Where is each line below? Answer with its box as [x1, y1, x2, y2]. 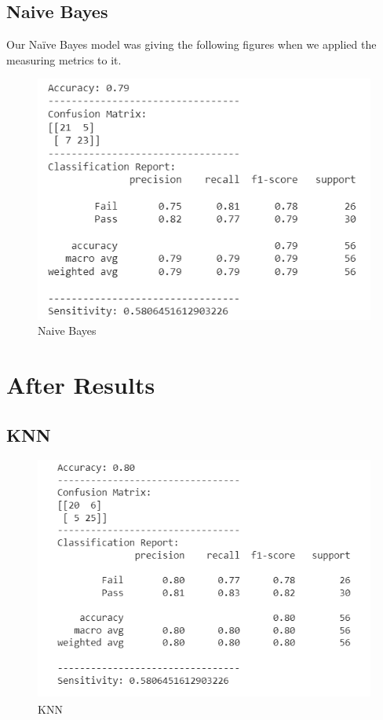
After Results [6, 369, 155, 401]
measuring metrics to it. [6, 51, 122, 68]
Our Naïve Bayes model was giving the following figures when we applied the [6, 36, 377, 53]
